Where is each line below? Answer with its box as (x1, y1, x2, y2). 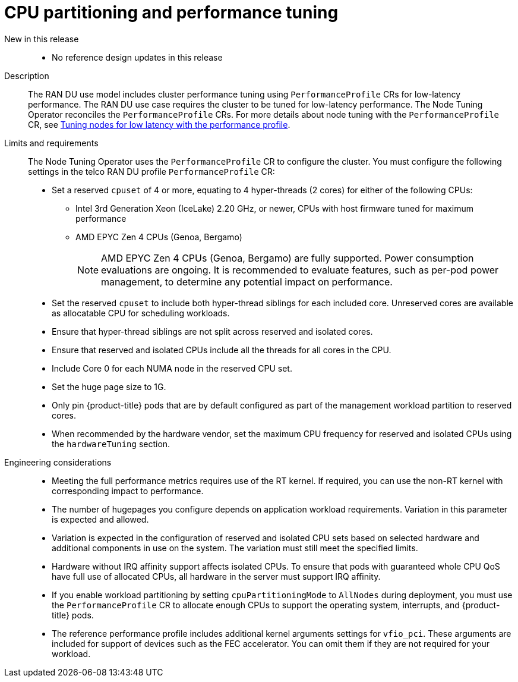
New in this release (4, 33, 79, 44)
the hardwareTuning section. (52, 438, 170, 449)
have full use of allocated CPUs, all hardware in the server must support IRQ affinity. (52, 571, 381, 582)
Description (4, 70, 49, 81)
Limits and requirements (4, 137, 99, 148)
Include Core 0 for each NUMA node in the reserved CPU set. (52, 363, 292, 373)
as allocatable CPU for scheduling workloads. (52, 307, 230, 318)
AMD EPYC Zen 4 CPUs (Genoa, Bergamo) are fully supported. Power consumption (101, 252, 474, 264)
